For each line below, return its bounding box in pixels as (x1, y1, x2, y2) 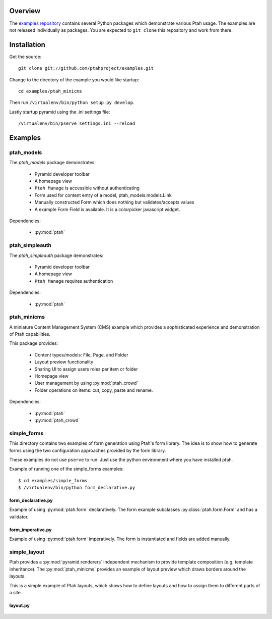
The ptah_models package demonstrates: (9, 160, 96, 166)
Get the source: (9, 54, 42, 60)
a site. (9, 589, 22, 595)
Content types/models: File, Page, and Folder (34, 351, 128, 358)
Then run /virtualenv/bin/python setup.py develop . (9, 99, 134, 106)
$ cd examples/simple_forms (18, 478, 88, 483)
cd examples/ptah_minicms (18, 88, 83, 94)
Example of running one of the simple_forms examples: (9, 466, 124, 472)
